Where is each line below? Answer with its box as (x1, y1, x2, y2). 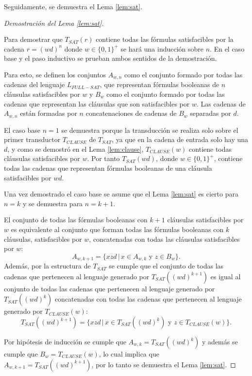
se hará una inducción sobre (120, 43, 204, 54)
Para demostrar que (4, 34, 63, 44)
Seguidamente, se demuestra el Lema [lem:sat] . (4, 1, 143, 11)
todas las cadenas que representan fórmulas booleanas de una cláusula (4, 163, 212, 173)
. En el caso (210, 43, 245, 54)
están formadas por (20, 108, 77, 118)
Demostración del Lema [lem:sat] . (4, 18, 104, 28)
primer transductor (4, 134, 61, 144)
